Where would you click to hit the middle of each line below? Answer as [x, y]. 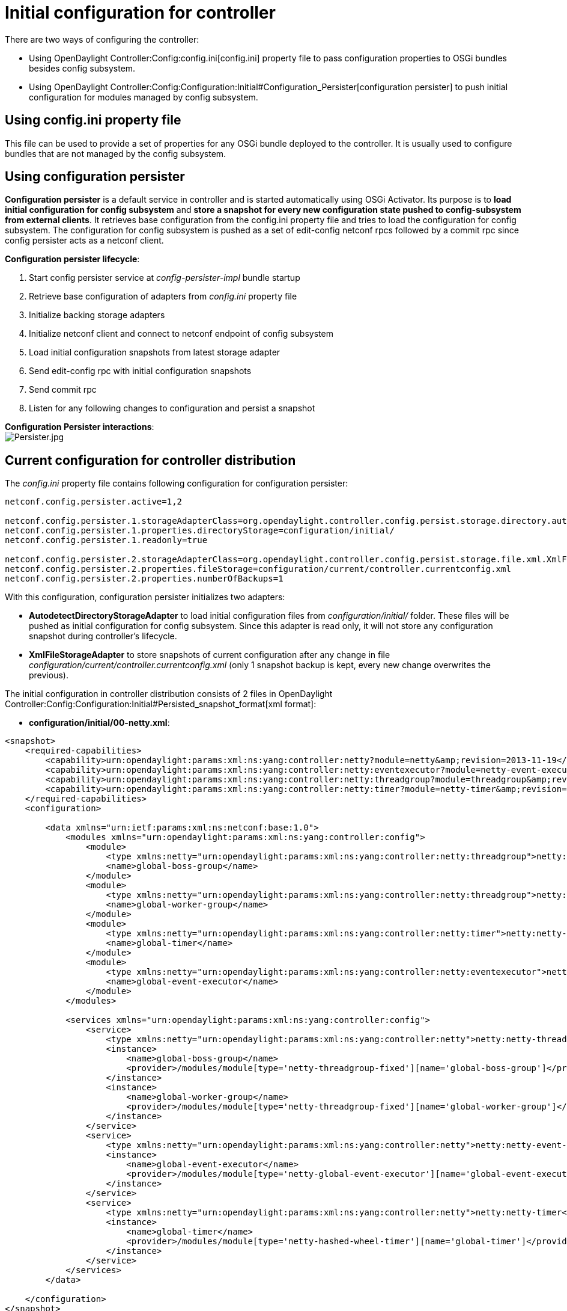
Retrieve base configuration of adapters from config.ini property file [163, 296]
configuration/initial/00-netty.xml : [99, 723]
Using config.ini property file [93, 120]
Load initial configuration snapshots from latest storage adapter [155, 352]
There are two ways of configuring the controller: [102, 39]
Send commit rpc [63, 390]
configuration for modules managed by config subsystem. [144, 97]
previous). [49, 675]
